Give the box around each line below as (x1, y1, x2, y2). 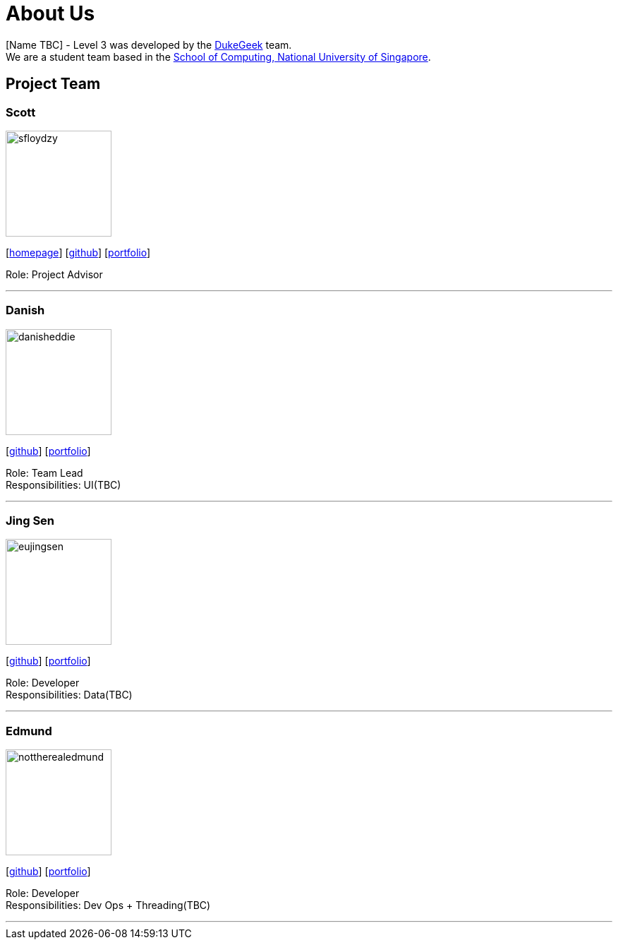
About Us (6, 1, 95, 25)
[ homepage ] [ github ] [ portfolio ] (6, 246, 151, 258)
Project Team (6, 75, 101, 93)
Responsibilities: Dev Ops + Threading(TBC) (6, 899, 211, 912)
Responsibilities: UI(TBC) (6, 478, 121, 491)
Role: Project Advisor (6, 268, 103, 280)
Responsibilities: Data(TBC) (6, 689, 133, 701)
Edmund (6, 723, 52, 738)
